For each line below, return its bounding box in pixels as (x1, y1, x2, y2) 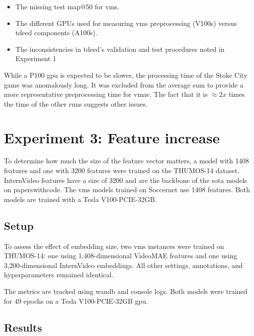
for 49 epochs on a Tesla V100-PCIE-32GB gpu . (4, 295, 148, 306)
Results (4, 319, 42, 335)
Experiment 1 (15, 53, 56, 64)
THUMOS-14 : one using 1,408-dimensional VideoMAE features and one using (4, 250, 237, 261)
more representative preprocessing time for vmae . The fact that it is (4, 89, 208, 99)
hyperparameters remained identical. (4, 269, 114, 280)
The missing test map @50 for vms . (15, 1, 119, 11)
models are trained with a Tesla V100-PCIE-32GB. (4, 194, 157, 204)
